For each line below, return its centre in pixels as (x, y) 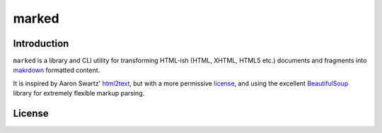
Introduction (41, 44)
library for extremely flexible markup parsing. (79, 93)
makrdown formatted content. (57, 70)
